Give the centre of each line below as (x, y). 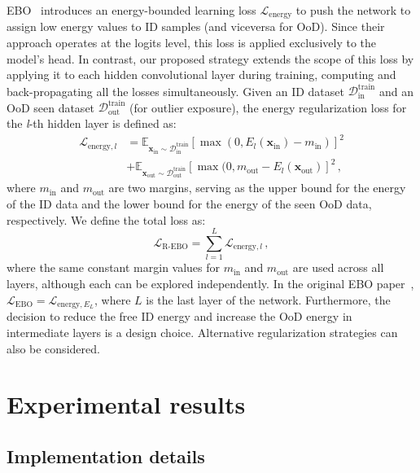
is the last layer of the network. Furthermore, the (268, 299)
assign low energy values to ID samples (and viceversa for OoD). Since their (196, 26)
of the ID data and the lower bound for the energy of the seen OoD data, (189, 204)
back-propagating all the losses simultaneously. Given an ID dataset (175, 91)
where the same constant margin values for (114, 267)
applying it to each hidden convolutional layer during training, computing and (201, 74)
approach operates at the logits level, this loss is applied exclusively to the (192, 43)
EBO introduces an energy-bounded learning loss (131, 10)
